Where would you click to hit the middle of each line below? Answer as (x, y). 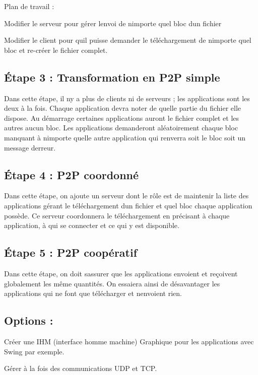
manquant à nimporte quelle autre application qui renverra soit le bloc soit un (125, 137)
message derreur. (30, 147)
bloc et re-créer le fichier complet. (56, 50)
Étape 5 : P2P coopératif (71, 252)
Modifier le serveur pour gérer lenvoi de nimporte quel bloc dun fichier (113, 23)
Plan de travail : (29, 6)
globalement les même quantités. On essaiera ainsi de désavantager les (112, 283)
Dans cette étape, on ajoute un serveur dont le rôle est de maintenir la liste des (126, 196)
